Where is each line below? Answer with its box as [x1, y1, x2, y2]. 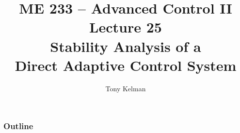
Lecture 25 [89, 17, 162, 37]
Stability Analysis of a [50, 36, 201, 56]
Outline [3, 120, 33, 132]
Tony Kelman [105, 83, 146, 93]
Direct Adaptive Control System [15, 55, 237, 75]
